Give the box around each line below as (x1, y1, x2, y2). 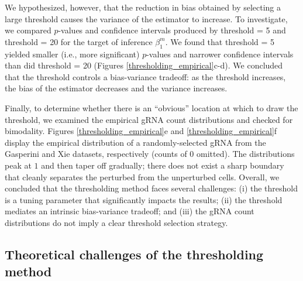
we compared (5, 24, 51, 36)
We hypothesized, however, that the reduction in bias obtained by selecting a (5, 1, 281, 13)
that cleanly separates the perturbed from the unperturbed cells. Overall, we (5, 170, 280, 183)
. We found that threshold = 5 (165, 35, 275, 47)
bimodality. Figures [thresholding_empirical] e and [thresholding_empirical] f (5, 125, 277, 137)
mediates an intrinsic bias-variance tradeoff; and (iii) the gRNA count (5, 205, 254, 217)
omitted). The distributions (197, 148, 295, 160)
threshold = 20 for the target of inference (5, 35, 153, 47)
